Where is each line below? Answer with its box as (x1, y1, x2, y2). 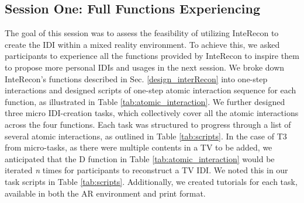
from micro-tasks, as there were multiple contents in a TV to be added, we (5, 141, 272, 153)
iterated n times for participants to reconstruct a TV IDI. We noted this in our (5, 164, 288, 176)
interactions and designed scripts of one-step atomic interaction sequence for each (5, 84, 296, 96)
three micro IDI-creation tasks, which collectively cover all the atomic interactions (5, 107, 299, 119)
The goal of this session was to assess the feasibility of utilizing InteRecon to (5, 27, 279, 39)
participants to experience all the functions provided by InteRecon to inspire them (5, 50, 299, 62)
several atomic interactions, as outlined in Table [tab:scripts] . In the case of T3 (5, 129, 287, 142)
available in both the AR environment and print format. (5, 187, 206, 199)
